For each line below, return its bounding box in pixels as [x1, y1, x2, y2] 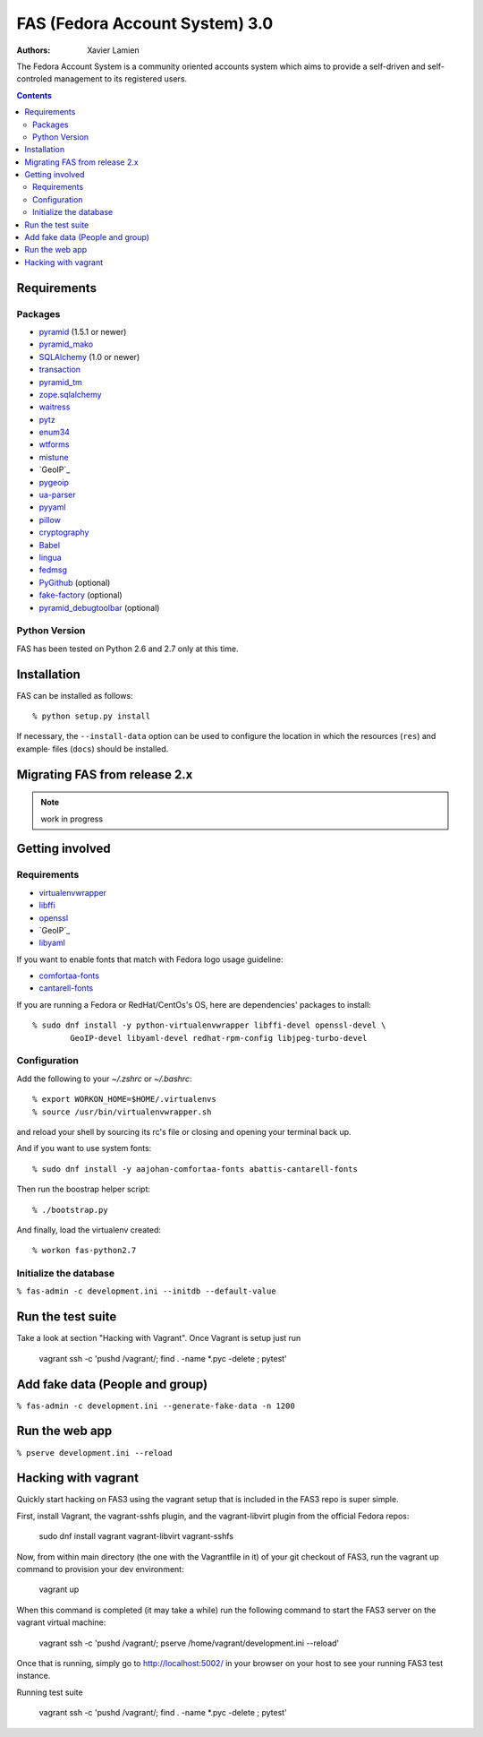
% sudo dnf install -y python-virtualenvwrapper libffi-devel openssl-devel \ [32, 1020, 386, 1030]
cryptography [38, 527, 89, 537]
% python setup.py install [32, 710, 151, 721]
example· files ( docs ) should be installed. [16, 744, 169, 754]
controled [16, 73, 53, 84]
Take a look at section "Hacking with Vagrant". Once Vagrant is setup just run [16, 1333, 301, 1344]
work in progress [40, 813, 103, 824]
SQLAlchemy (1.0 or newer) [38, 351, 140, 362]
